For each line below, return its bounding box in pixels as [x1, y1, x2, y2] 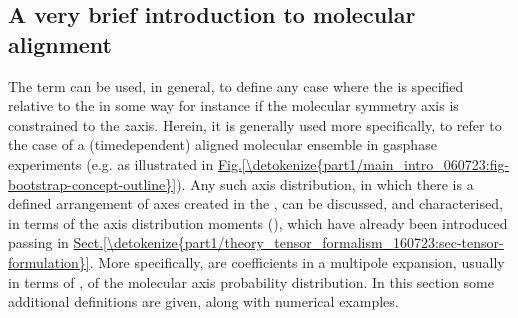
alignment [8, 28, 112, 59]
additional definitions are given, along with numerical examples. [8, 291, 399, 312]
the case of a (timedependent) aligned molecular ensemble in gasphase [8, 134, 437, 155]
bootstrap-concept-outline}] [8, 173, 177, 194]
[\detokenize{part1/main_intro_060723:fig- [241, 153, 510, 174]
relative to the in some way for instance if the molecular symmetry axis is [8, 95, 459, 116]
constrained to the [8, 114, 120, 135]
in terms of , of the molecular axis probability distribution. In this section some [8, 271, 494, 292]
